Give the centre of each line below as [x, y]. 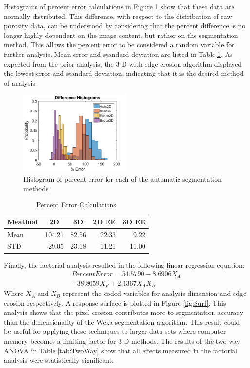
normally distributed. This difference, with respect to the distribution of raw [118, 16]
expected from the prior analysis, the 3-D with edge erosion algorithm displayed [123, 64]
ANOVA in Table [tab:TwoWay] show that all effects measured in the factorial [121, 350]
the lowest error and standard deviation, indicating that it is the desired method [124, 73]
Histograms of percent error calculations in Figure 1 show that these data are [119, 6]
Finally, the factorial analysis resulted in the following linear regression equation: [124, 265]
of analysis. [20, 83]
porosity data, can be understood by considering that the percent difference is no [125, 26]
